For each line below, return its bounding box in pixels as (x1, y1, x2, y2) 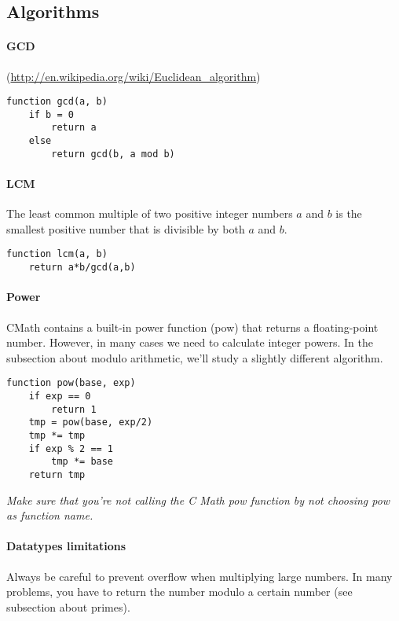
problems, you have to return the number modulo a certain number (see (6, 583, 353, 600)
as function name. (6, 507, 93, 524)
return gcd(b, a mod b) (51, 148, 175, 160)
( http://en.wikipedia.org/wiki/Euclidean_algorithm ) (6, 68, 261, 84)
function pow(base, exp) (6, 377, 136, 389)
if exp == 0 (28, 390, 91, 402)
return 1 (51, 403, 97, 415)
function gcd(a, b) (6, 96, 108, 108)
